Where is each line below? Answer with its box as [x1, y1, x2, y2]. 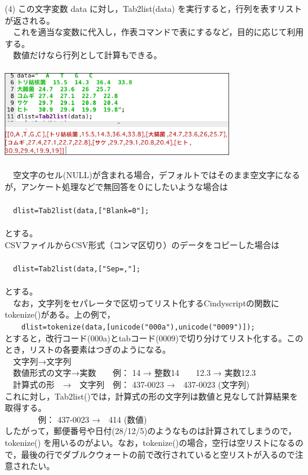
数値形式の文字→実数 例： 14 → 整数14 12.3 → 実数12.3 [12, 366, 256, 379]
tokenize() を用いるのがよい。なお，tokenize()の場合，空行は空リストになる [5, 436, 296, 448]
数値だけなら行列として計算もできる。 [12, 49, 162, 61]
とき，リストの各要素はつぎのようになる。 [5, 343, 171, 356]
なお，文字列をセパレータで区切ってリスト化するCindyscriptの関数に [12, 296, 280, 309]
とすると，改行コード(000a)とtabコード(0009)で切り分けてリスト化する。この [5, 331, 304, 344]
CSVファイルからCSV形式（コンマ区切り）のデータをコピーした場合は [5, 238, 280, 251]
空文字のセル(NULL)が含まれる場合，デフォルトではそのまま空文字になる [12, 169, 300, 181]
